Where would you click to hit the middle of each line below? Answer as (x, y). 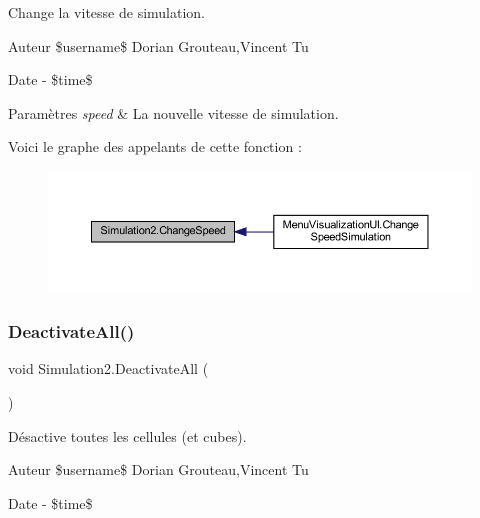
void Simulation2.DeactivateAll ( (108, 368)
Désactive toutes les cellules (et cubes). (127, 435)
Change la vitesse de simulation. (106, 12)
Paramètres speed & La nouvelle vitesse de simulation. (173, 112)
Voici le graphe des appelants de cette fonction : (155, 146)
